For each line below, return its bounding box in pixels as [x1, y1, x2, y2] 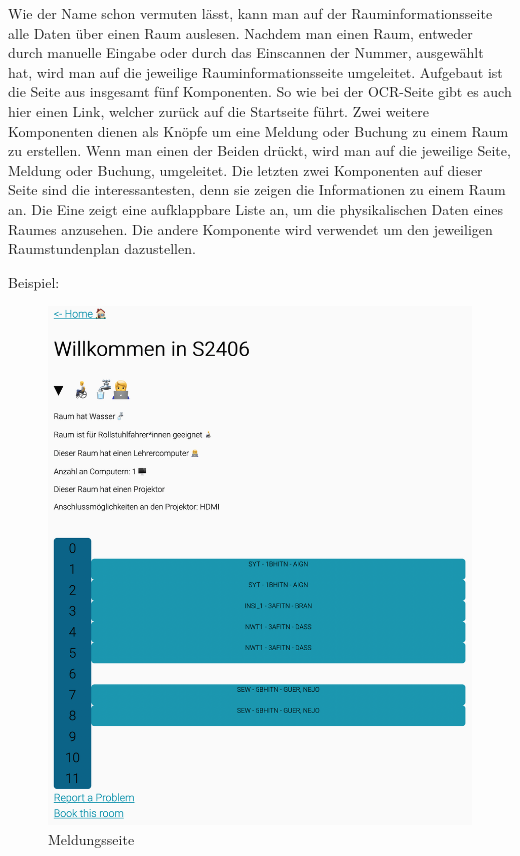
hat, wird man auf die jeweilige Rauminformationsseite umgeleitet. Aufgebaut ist [8, 61, 503, 82]
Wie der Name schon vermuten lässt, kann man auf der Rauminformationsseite [8, 3, 493, 23]
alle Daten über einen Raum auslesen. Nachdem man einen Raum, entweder [8, 22, 473, 43]
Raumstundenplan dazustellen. [8, 238, 196, 259]
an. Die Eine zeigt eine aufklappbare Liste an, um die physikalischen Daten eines [8, 198, 504, 219]
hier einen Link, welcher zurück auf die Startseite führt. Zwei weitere [8, 100, 429, 121]
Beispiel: [8, 271, 60, 292]
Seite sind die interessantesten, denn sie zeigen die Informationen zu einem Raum [8, 179, 506, 200]
